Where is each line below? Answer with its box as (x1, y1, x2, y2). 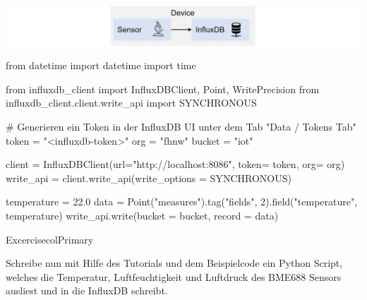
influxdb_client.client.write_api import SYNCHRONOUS (6, 95, 257, 110)
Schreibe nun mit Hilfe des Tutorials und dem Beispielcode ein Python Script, (6, 256, 343, 270)
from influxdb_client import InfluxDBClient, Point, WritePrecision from (6, 81, 320, 96)
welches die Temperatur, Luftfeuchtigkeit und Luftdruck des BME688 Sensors (6, 269, 342, 284)
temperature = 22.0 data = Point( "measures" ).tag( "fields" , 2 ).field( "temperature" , (6, 194, 358, 209)
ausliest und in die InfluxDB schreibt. (6, 283, 168, 298)
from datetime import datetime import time (6, 58, 196, 73)
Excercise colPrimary (6, 232, 94, 246)
